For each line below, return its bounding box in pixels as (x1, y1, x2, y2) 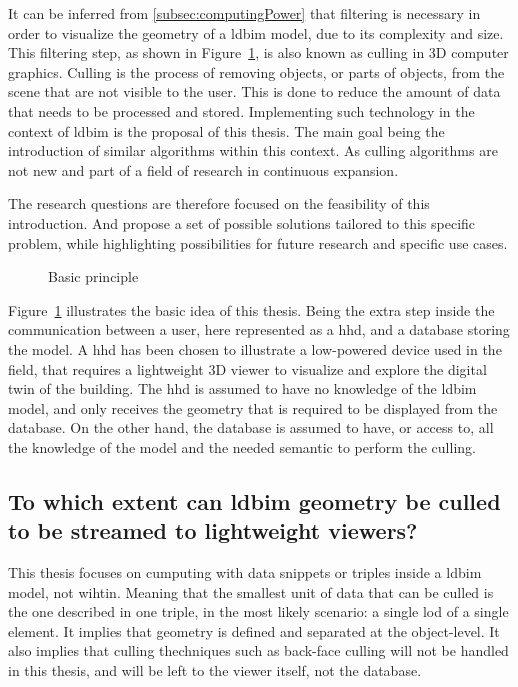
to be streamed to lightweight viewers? (8, 515, 418, 546)
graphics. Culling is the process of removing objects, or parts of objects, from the (8, 61, 505, 82)
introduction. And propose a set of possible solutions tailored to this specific (8, 212, 476, 233)
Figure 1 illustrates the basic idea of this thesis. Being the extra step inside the (8, 299, 495, 320)
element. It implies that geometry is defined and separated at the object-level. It (8, 620, 500, 641)
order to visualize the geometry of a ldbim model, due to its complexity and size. (8, 22, 504, 43)
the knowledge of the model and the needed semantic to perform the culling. (8, 436, 476, 457)
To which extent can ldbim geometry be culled (8, 485, 501, 516)
